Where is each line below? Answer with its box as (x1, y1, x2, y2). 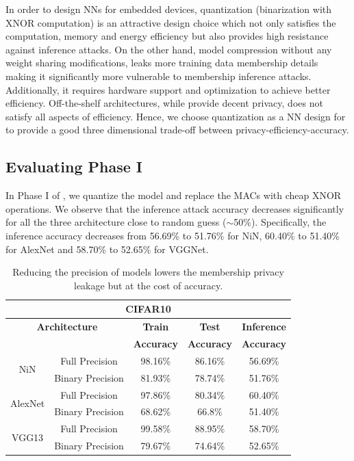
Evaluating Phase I (5, 156, 142, 177)
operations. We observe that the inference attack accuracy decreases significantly (5, 201, 344, 215)
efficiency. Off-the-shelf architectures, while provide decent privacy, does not (5, 96, 323, 110)
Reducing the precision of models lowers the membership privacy (12, 265, 284, 279)
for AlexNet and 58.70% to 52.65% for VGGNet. (5, 241, 209, 256)
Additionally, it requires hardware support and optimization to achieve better (5, 82, 331, 96)
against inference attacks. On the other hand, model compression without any (5, 42, 332, 56)
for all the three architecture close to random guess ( (5, 215, 227, 229)
